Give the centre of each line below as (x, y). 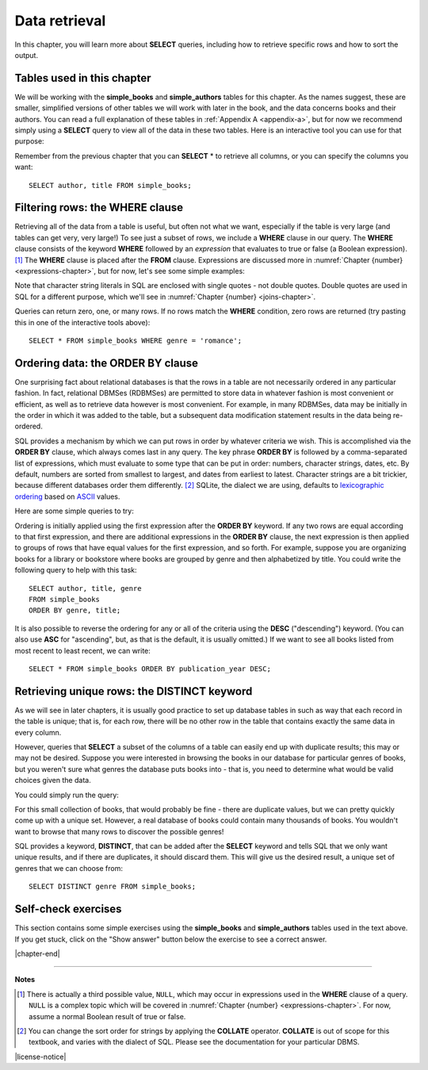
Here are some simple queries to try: (75, 511)
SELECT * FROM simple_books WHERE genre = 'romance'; (135, 341)
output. (27, 55)
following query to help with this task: (76, 570)
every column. (38, 732)
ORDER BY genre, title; (75, 610)
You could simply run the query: (67, 795)
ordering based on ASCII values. (67, 497)
